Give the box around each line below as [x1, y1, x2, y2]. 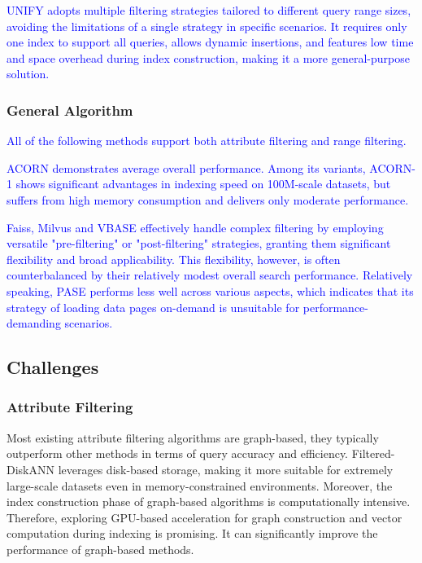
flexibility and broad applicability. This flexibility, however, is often [7, 250, 341, 267]
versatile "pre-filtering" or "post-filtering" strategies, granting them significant [7, 235, 391, 252]
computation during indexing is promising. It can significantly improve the [7, 525, 378, 542]
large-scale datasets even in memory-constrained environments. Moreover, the [7, 477, 393, 494]
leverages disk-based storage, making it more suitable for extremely [58, 460, 394, 477]
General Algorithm [7, 99, 133, 120]
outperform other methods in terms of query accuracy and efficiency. [7, 445, 348, 462]
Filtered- [351, 445, 395, 462]
